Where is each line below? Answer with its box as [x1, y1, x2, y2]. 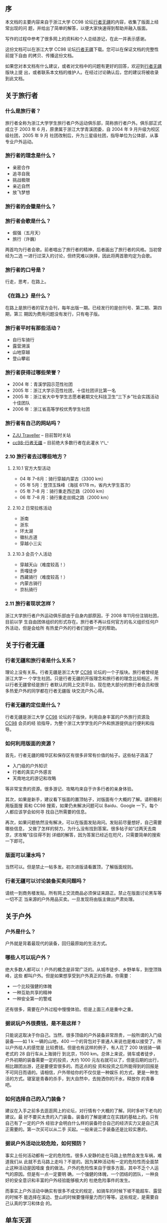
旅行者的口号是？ [5, 266, 46, 273]
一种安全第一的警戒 [12, 996, 52, 1002]
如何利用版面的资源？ [5, 740, 56, 747]
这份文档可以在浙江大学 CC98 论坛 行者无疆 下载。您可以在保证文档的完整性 [5, 46, 159, 52]
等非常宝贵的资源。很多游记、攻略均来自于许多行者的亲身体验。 [5, 786, 136, 792]
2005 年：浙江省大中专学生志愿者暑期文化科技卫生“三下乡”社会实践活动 [12, 394, 159, 400]
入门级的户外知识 [12, 763, 48, 769]
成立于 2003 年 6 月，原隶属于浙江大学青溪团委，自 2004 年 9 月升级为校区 [5, 126, 160, 132]
